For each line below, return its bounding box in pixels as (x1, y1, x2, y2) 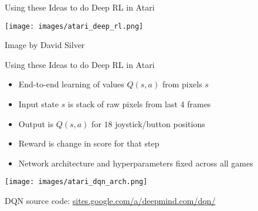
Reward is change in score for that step (18, 137, 159, 149)
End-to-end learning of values (18, 78, 124, 90)
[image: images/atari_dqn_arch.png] (5, 178, 148, 186)
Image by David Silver (5, 39, 85, 51)
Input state (18, 98, 59, 110)
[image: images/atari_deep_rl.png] (5, 22, 144, 30)
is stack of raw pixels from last (67, 98, 178, 110)
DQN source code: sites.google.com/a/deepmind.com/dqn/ (5, 195, 216, 207)
